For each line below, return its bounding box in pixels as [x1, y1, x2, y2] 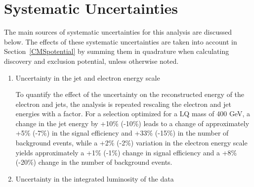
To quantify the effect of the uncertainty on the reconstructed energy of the [15, 89, 245, 99]
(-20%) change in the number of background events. [15, 157, 172, 167]
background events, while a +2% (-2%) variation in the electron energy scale [15, 138, 248, 148]
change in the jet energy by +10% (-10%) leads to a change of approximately [15, 118, 250, 128]
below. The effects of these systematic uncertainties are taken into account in [4, 36, 237, 47]
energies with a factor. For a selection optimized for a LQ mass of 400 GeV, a [15, 108, 250, 119]
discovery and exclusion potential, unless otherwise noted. [4, 55, 179, 66]
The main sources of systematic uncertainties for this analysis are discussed [4, 27, 232, 37]
